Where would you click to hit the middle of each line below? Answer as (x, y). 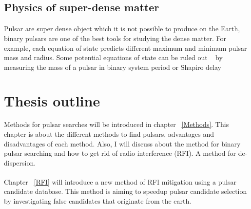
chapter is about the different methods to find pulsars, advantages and (109, 134)
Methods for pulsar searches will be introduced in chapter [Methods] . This (116, 124)
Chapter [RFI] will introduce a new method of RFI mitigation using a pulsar (120, 181)
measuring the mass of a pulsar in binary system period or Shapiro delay (113, 67)
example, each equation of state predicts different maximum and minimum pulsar (125, 48)
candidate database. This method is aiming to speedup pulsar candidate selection (125, 191)
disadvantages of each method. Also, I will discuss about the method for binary (122, 143)
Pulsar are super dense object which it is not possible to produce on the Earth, (122, 29)
